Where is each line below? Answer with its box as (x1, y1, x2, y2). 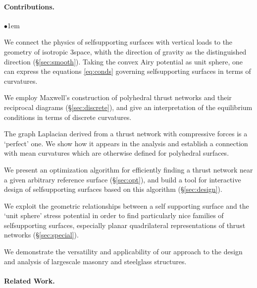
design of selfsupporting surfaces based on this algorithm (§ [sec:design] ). (4, 184, 222, 194)
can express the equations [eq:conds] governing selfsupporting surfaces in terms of (4, 66, 251, 76)
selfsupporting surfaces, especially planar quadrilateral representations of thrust (4, 220, 246, 230)
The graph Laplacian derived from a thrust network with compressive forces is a (4, 128, 248, 139)
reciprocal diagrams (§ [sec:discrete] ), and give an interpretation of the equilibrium (4, 102, 253, 112)
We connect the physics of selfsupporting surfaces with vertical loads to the (4, 37, 233, 47)
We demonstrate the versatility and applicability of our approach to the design (4, 246, 243, 257)
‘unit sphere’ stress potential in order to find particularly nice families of (4, 210, 224, 221)
